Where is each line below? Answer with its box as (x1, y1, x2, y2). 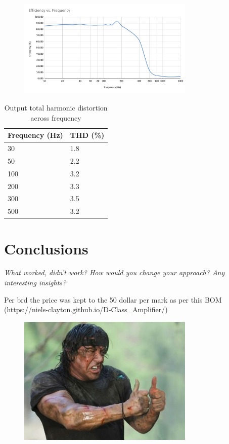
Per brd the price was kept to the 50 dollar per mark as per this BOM (4, 294, 222, 305)
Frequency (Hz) (8, 130, 63, 140)
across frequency (30, 112, 81, 123)
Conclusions (4, 238, 88, 258)
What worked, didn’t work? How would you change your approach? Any (4, 267, 225, 278)
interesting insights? (4, 277, 66, 288)
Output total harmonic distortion (4, 102, 108, 113)
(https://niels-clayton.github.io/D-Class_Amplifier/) (4, 304, 168, 315)
